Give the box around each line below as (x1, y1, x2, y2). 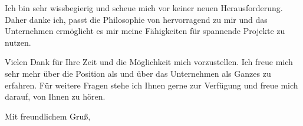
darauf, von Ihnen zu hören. (5, 90, 106, 103)
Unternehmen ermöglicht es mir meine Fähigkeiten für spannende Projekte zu (5, 25, 285, 37)
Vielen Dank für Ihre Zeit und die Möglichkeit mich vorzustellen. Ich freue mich (5, 56, 293, 68)
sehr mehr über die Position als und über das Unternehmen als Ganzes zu (5, 67, 271, 79)
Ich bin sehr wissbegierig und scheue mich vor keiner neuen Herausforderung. (5, 2, 283, 13)
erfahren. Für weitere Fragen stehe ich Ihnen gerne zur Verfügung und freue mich (5, 79, 298, 91)
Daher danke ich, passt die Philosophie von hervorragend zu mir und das (5, 13, 268, 25)
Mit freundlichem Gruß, (5, 110, 91, 122)
